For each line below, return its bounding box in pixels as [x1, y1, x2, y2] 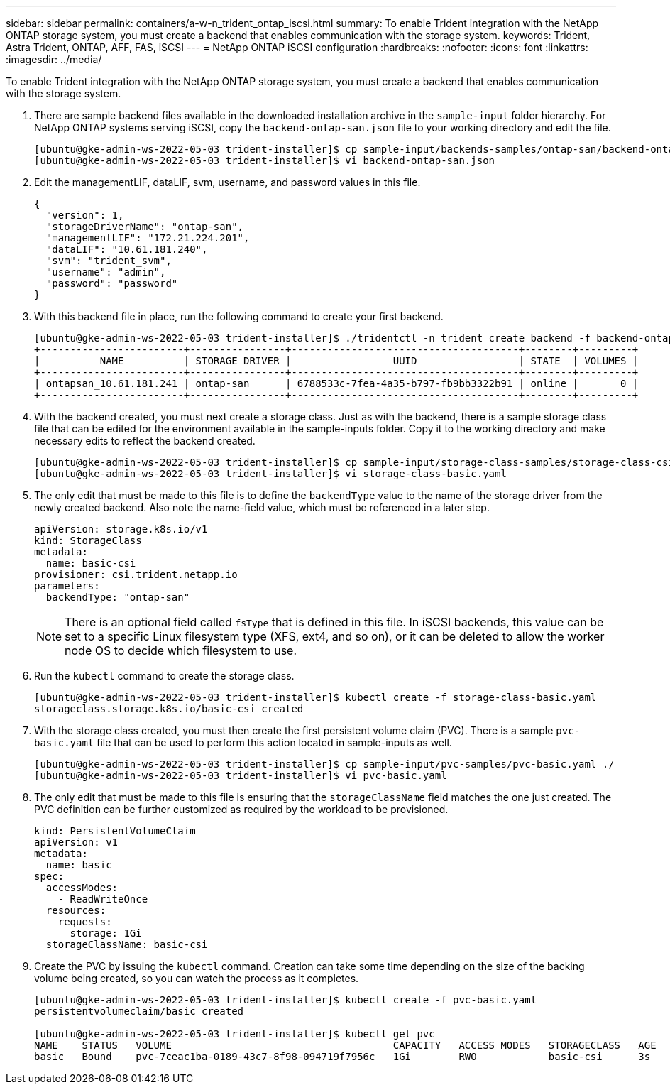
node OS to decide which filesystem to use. [65, 643, 297, 658]
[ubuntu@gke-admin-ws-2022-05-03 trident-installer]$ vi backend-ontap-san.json [34, 155, 495, 166]
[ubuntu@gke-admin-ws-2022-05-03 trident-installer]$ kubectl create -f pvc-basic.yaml [34, 994, 537, 1005]
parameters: [34, 580, 100, 592]
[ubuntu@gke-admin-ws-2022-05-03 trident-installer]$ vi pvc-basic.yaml [34, 770, 447, 781]
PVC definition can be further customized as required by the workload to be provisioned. [34, 803, 449, 815]
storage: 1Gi [70, 927, 142, 939]
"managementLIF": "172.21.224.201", [45, 232, 250, 244]
